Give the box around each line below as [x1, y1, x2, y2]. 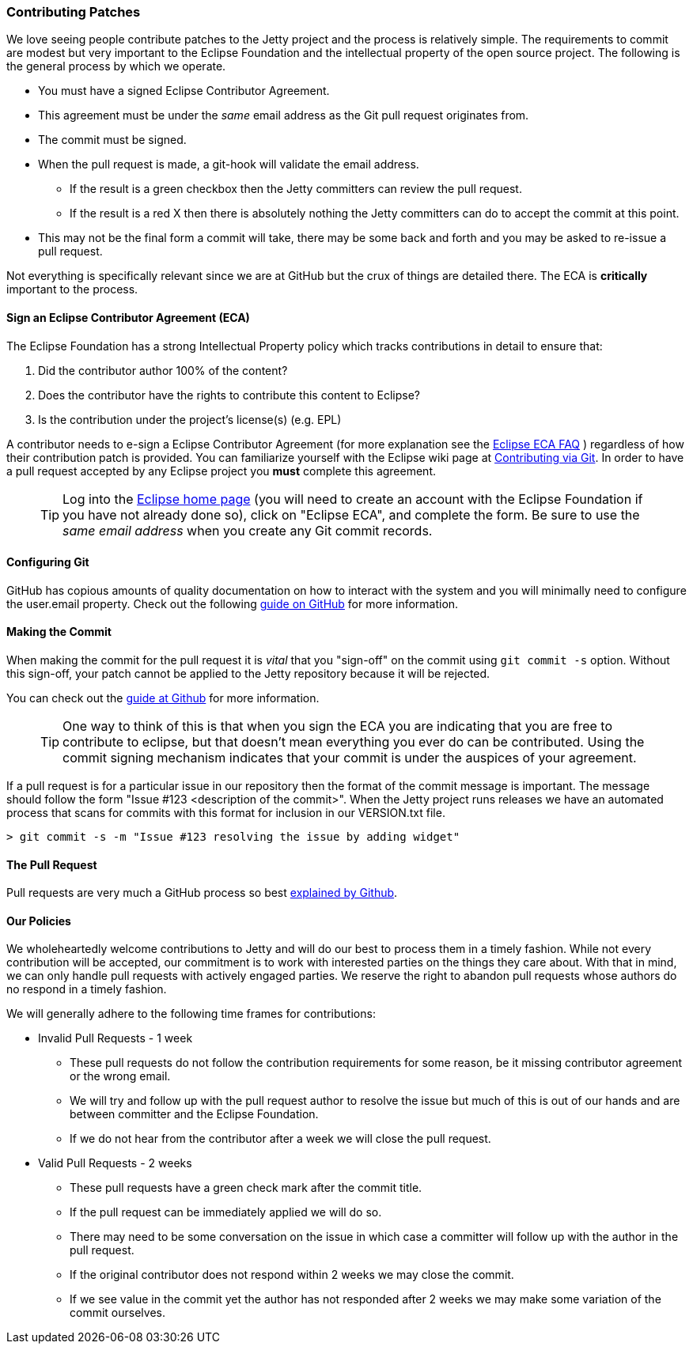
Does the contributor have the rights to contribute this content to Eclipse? [38, 388, 420, 402]
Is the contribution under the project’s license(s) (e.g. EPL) [38, 412, 342, 426]
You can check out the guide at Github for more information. [6, 691, 320, 705]
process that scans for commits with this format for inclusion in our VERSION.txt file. [6, 806, 445, 820]
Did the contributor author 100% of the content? [38, 363, 288, 377]
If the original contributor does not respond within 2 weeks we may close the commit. [70, 1268, 514, 1282]
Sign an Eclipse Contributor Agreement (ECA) [6, 310, 250, 324]
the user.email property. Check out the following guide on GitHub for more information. [6, 596, 459, 611]
